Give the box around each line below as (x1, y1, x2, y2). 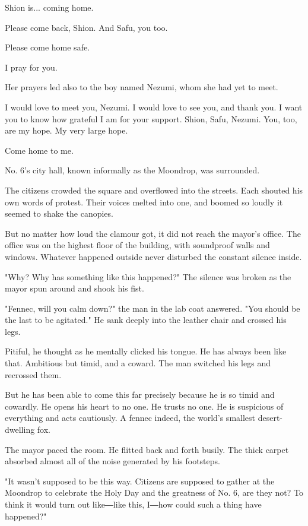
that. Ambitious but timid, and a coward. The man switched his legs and (5, 357, 271, 369)
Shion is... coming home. (5, 1, 94, 13)
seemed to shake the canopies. (5, 207, 113, 220)
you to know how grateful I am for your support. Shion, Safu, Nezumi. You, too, (5, 112, 297, 125)
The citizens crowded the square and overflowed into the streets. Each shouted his (5, 183, 303, 196)
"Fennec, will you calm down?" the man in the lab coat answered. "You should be (5, 302, 300, 314)
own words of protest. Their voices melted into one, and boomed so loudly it (5, 195, 283, 208)
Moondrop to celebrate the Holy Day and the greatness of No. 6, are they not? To (5, 486, 303, 499)
